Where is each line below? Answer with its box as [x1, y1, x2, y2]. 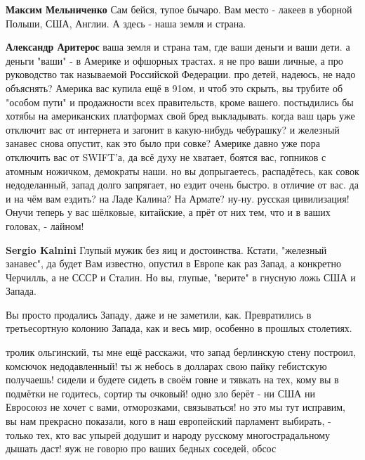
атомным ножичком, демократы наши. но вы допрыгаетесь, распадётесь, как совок [6, 163, 359, 178]
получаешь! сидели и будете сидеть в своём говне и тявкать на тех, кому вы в [6, 372, 339, 387]
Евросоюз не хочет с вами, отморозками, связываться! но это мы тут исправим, [6, 400, 346, 414]
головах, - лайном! [6, 218, 84, 233]
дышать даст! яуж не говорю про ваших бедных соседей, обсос [6, 441, 277, 456]
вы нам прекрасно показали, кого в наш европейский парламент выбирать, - [6, 414, 331, 428]
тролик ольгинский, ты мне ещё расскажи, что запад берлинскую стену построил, [6, 345, 356, 359]
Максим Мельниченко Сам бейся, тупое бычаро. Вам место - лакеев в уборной [6, 2, 352, 16]
